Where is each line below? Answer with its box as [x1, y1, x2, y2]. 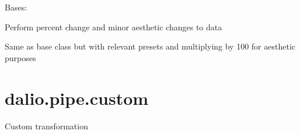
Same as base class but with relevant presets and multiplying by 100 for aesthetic [5, 40, 296, 52]
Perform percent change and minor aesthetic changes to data [5, 20, 222, 33]
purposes [5, 51, 36, 64]
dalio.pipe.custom [5, 86, 149, 110]
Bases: [5, 1, 27, 13]
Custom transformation [5, 119, 88, 132]
